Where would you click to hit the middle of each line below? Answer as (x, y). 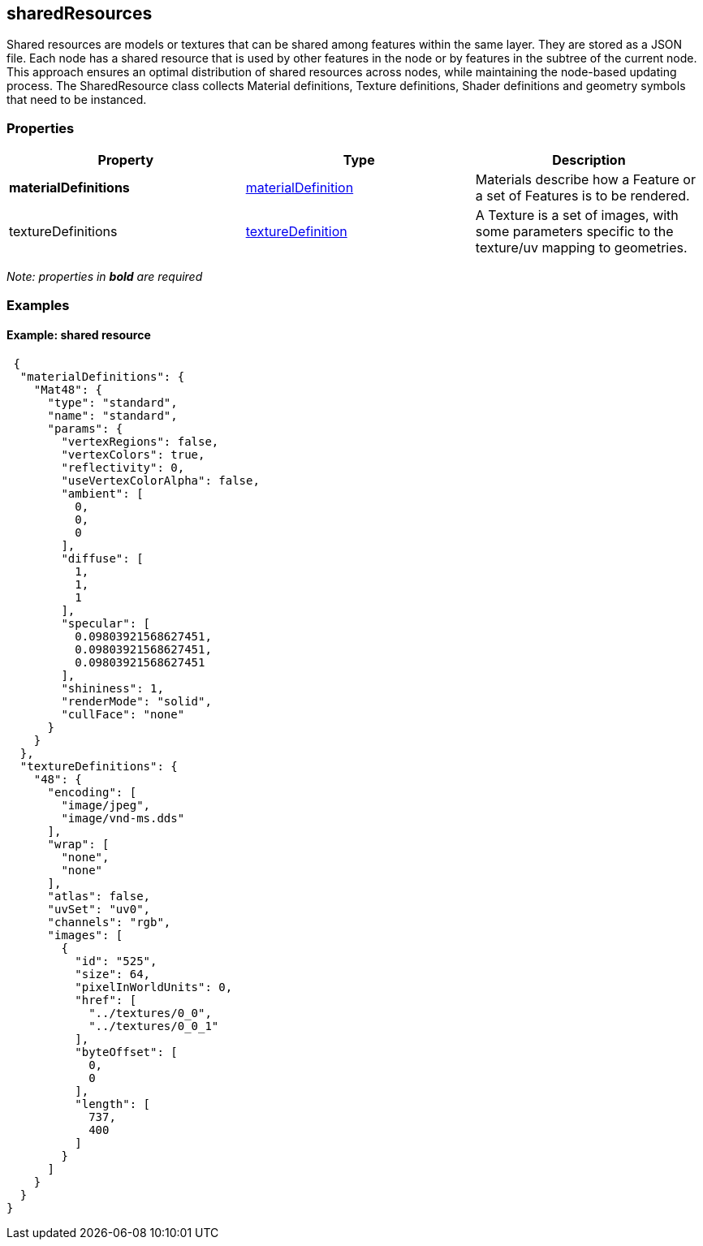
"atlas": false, (99, 896)
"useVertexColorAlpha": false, (160, 480)
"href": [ (106, 1000)
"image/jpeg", (106, 805)
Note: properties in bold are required (105, 277)
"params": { (85, 428)
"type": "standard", (112, 402)
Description (589, 160)
